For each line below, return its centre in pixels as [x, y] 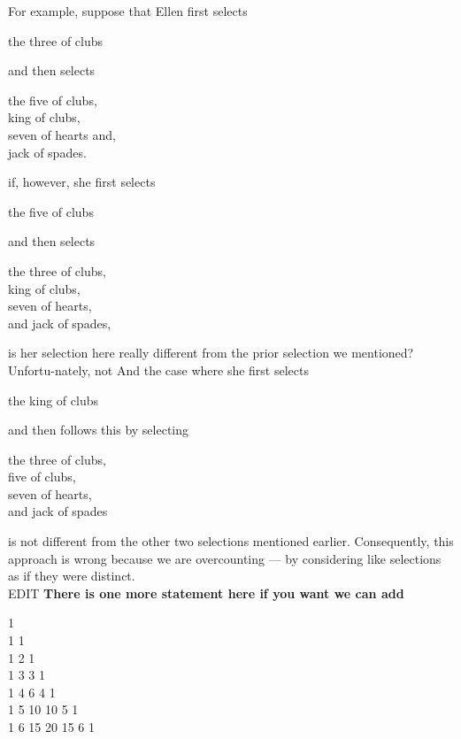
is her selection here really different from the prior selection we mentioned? [211, 353]
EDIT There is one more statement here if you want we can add [206, 593]
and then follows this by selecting [99, 430]
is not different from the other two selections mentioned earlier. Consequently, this [231, 541]
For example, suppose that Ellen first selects [128, 11]
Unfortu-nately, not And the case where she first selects [158, 369]
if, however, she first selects [82, 182]
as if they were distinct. [72, 576]
